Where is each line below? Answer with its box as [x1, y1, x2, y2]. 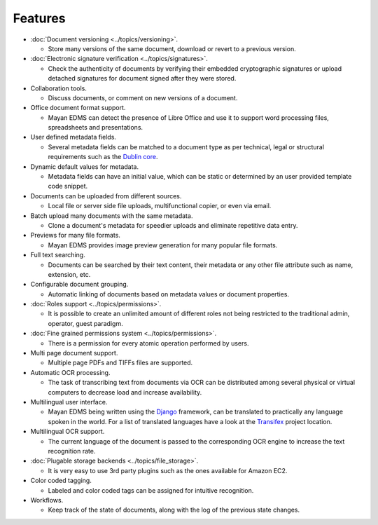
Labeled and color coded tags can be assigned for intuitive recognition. [48, 486, 254, 494]
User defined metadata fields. [30, 133, 117, 142]
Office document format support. [30, 104, 126, 112]
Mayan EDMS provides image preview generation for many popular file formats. [48, 240, 278, 249]
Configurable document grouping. [30, 280, 129, 289]
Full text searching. [30, 251, 85, 259]
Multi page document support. [30, 349, 118, 357]
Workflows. [30, 496, 64, 504]
